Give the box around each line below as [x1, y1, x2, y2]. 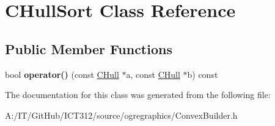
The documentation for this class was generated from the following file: [5, 88, 271, 101]
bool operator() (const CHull [5, 68, 119, 80]
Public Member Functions [5, 39, 172, 58]
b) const [187, 68, 218, 80]
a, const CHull [126, 68, 180, 80]
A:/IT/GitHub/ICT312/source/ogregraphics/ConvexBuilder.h [5, 108, 238, 121]
